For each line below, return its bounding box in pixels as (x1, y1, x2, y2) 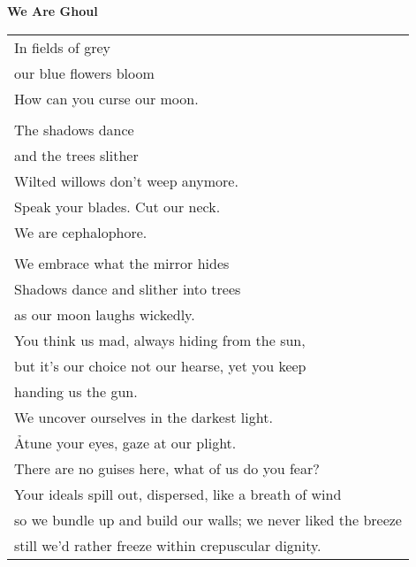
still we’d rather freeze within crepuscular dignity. (14, 534, 321, 556)
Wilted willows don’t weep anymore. (14, 170, 238, 191)
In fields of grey (14, 36, 111, 57)
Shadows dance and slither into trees (14, 278, 241, 299)
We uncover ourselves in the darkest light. (14, 406, 273, 427)
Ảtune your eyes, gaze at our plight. (14, 432, 237, 453)
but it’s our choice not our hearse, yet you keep (14, 355, 306, 376)
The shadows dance (14, 119, 134, 140)
